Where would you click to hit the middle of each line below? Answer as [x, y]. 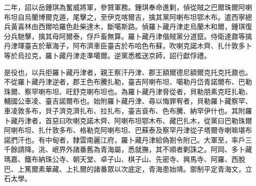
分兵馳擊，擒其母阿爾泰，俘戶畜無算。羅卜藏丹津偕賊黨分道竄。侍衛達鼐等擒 [128, 36]
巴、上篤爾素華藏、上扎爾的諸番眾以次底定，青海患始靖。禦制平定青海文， [125, 168]
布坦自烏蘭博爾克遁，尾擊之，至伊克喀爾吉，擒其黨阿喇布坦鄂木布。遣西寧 [125, 17]
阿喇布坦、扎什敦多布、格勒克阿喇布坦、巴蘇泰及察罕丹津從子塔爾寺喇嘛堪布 [128, 130]
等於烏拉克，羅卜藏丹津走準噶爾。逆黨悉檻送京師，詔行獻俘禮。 [107, 55]
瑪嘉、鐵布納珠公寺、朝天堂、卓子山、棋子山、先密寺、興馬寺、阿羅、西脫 [125, 159]
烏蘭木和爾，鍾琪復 [221, 26]
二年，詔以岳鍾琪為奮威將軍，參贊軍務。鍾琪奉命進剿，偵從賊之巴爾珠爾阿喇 [128, 7]
